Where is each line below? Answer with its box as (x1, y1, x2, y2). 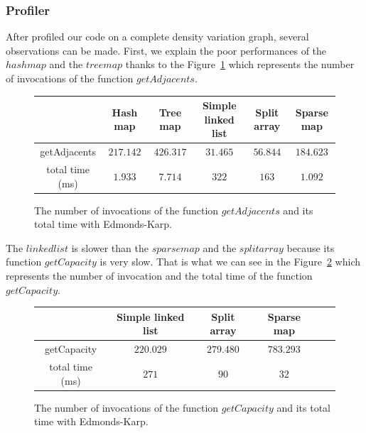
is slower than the (71, 240, 149, 255)
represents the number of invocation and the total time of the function (6, 268, 313, 283)
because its (286, 240, 335, 255)
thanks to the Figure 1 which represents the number (125, 57, 355, 72)
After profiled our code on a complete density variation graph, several (6, 29, 309, 44)
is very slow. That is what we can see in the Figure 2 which (99, 254, 360, 269)
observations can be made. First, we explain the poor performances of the (6, 43, 327, 57)
